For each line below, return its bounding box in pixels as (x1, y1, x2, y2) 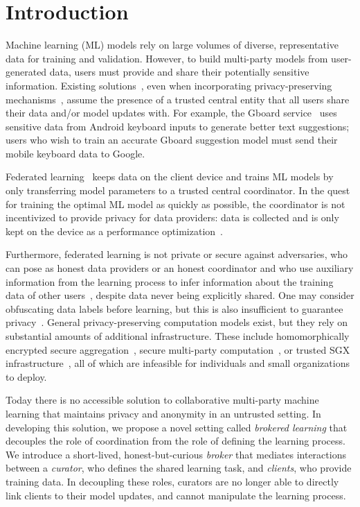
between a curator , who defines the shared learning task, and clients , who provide (6, 461, 352, 475)
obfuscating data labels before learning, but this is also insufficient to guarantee (6, 301, 343, 316)
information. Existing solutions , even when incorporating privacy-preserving (6, 78, 332, 92)
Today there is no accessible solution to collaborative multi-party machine (6, 393, 319, 407)
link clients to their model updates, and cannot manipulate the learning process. (6, 488, 346, 502)
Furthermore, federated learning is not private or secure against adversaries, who (6, 247, 348, 261)
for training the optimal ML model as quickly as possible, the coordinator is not (6, 196, 345, 211)
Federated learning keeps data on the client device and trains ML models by (6, 169, 334, 184)
